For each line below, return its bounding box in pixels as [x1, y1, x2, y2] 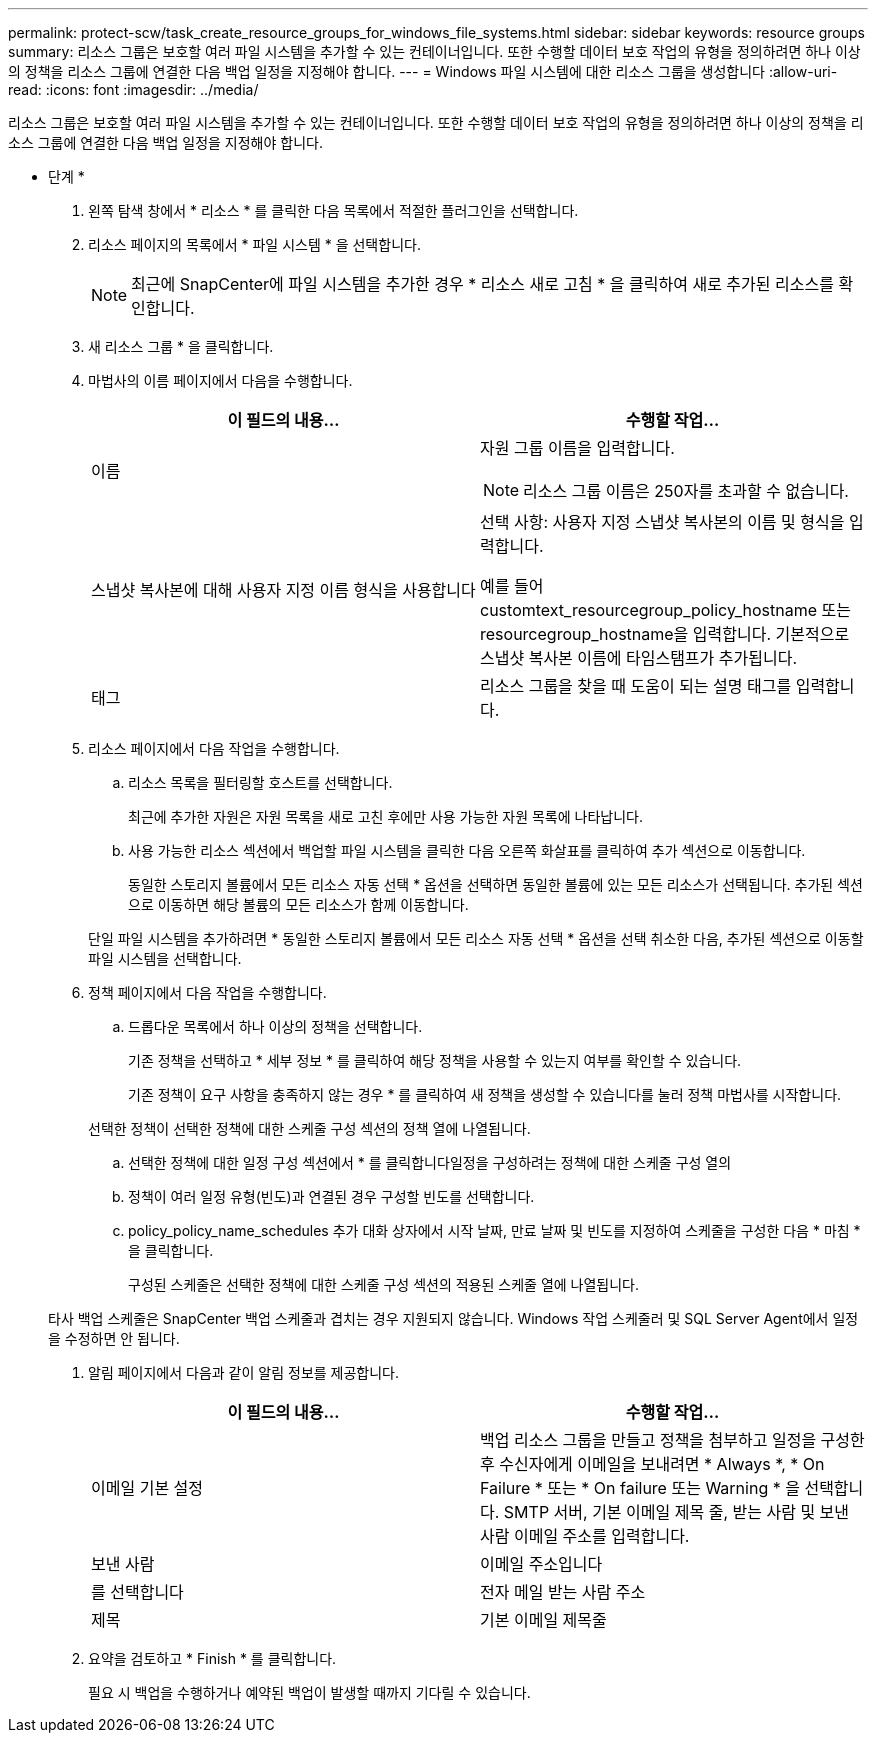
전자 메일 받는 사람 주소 [480, 1582, 646, 1602]
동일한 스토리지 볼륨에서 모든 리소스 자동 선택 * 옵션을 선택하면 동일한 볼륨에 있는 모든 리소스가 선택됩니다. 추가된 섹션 [128, 876, 863, 893]
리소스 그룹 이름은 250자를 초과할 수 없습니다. [523, 481, 849, 501]
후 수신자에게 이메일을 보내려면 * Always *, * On [480, 1454, 825, 1474]
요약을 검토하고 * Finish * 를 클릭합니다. [88, 1650, 337, 1667]
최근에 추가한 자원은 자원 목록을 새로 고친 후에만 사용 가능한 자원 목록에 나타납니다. [128, 808, 643, 825]
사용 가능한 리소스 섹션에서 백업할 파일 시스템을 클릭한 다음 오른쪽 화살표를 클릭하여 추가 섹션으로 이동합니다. [128, 842, 806, 859]
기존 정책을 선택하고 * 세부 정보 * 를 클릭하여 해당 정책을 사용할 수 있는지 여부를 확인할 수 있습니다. [128, 1052, 742, 1069]
